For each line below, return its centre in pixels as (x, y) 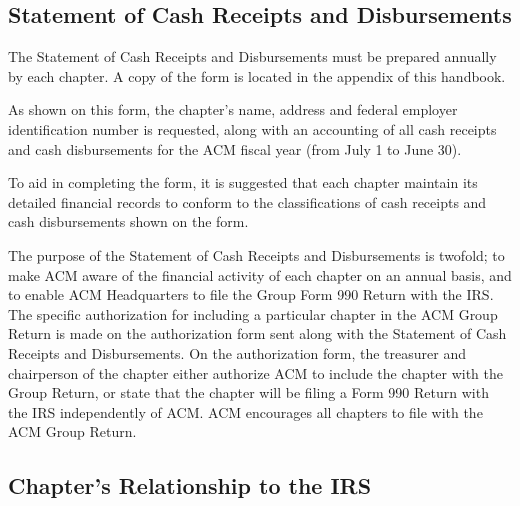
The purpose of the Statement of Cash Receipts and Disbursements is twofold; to (256, 254)
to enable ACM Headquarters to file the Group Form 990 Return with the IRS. (251, 294)
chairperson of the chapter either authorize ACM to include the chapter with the (255, 372)
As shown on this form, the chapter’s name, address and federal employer (233, 109)
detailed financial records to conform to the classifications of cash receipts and (247, 201)
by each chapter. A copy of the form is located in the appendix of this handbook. (257, 75)
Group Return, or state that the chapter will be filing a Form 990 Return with (248, 392)
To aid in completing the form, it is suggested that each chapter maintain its (243, 182)
